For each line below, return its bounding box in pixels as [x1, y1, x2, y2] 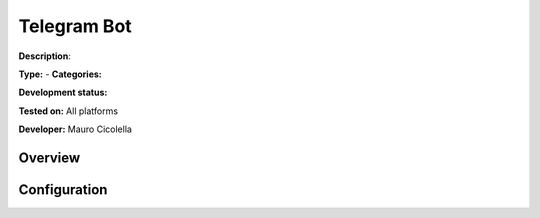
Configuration [18, 181, 108, 198]
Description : [18, 50, 72, 62]
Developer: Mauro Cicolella [18, 123, 132, 135]
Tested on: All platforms [18, 105, 119, 117]
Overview [18, 149, 81, 166]
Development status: [18, 86, 108, 99]
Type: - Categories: [18, 68, 102, 80]
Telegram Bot [18, 15, 132, 37]
